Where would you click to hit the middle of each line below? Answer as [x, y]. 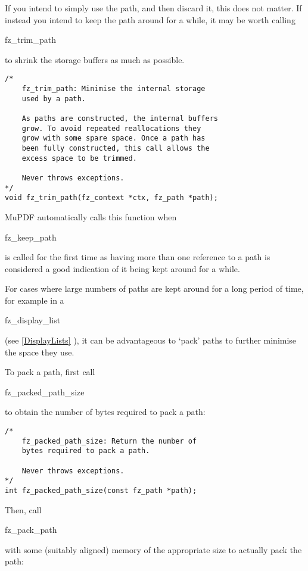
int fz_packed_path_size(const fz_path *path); [101, 490]
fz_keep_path [31, 237]
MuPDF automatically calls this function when [91, 216]
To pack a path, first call [50, 372]
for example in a [35, 300]
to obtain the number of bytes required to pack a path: [105, 412]
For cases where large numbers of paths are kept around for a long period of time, [154, 288]
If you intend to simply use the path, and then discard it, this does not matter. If [153, 8]
